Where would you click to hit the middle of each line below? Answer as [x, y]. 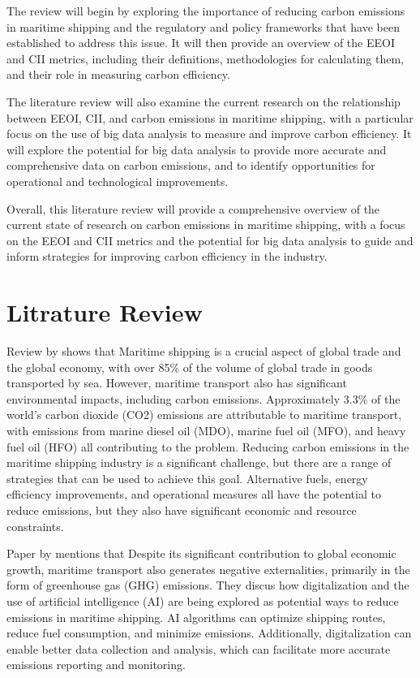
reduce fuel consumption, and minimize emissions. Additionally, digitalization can [209, 633]
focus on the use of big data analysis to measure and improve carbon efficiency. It [209, 134]
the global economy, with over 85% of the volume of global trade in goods [190, 367]
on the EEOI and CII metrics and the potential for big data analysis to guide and [210, 240]
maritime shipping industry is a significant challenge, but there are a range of [199, 462]
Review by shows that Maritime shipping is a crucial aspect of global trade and [204, 351]
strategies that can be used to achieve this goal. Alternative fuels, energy [187, 478]
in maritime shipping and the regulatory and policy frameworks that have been [203, 26]
